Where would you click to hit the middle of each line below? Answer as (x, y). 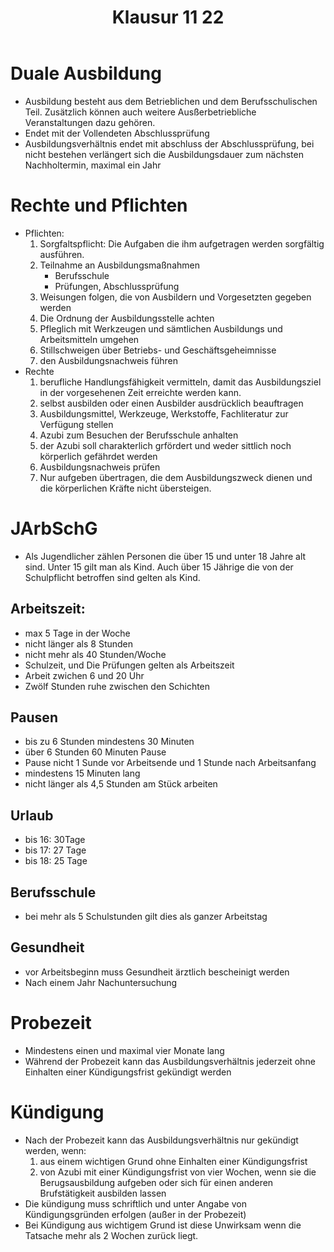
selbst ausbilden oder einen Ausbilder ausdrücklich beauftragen (171, 403)
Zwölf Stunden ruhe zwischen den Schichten (117, 686)
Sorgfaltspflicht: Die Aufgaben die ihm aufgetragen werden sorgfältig (182, 243)
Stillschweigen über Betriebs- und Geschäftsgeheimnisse (158, 350)
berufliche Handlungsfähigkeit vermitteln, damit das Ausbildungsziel (180, 382)
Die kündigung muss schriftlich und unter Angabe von (135, 1203)
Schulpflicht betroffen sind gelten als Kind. (112, 577)
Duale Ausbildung (86, 73)
